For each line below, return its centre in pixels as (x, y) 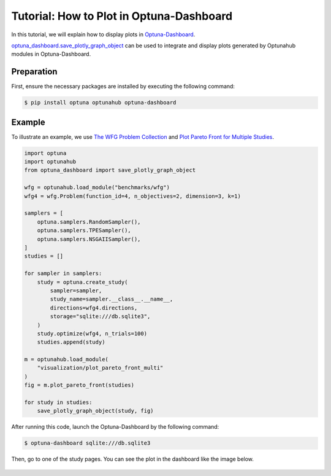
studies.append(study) (71, 342)
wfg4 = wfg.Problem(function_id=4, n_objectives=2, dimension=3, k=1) (133, 196)
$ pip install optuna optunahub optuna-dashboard (100, 103)
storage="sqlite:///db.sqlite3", (100, 317)
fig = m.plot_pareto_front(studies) (79, 385)
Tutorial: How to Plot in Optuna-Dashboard (122, 16)
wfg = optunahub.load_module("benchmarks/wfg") (97, 188)
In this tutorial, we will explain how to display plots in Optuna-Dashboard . (103, 34)
